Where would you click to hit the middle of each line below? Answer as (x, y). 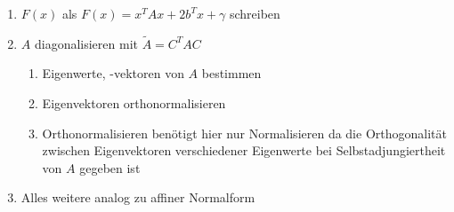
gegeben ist (110, 167)
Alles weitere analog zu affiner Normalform (138, 197)
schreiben (255, 13)
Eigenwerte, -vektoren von (113, 73)
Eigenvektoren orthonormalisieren (134, 103)
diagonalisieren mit (86, 43)
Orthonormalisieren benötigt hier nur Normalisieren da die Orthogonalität (244, 133)
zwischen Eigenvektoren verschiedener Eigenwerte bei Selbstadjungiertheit (244, 150)
